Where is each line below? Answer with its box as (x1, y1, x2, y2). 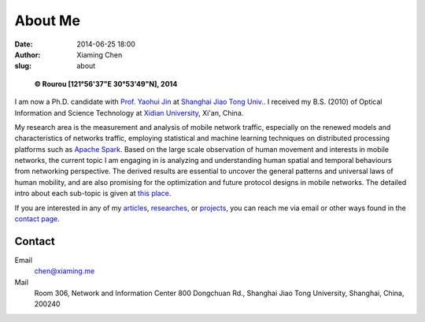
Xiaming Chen (76, 50, 123, 59)
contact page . (14, 214, 61, 224)
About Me (14, 12, 80, 29)
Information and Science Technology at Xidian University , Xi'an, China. (14, 108, 244, 117)
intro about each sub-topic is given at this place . (14, 189, 172, 198)
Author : (14, 50, 41, 59)
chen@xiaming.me (34, 266, 95, 276)
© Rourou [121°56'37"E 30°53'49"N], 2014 (34, 79, 178, 88)
